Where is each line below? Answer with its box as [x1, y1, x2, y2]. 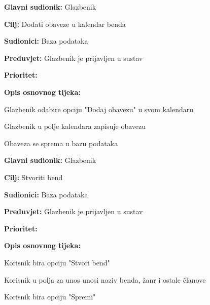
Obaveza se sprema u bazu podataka [4, 138, 118, 148]
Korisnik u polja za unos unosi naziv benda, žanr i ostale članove [4, 274, 206, 285]
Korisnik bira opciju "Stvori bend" [4, 257, 110, 267]
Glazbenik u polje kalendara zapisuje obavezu [4, 121, 146, 131]
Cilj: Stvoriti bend [4, 172, 63, 182]
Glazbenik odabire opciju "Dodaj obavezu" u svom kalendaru [4, 104, 194, 114]
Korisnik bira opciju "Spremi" [4, 291, 96, 302]
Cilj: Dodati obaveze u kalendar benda [4, 18, 126, 29]
